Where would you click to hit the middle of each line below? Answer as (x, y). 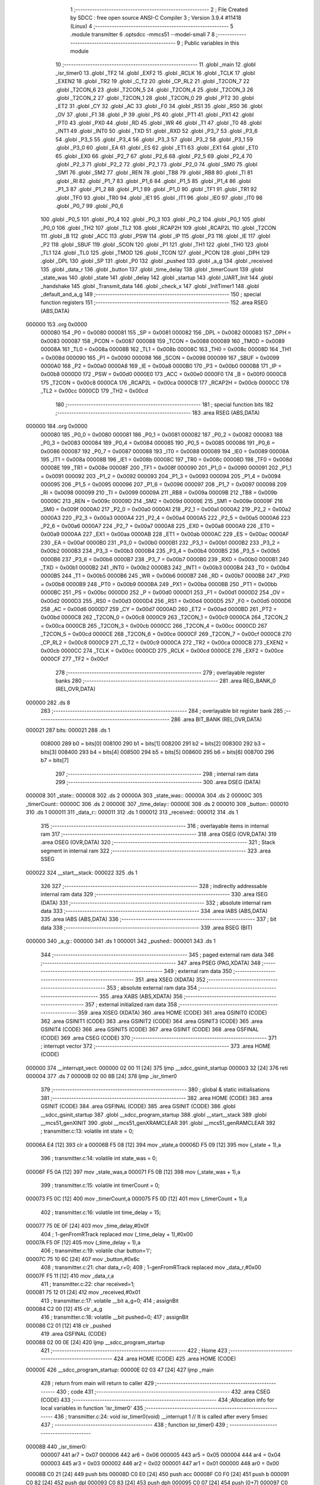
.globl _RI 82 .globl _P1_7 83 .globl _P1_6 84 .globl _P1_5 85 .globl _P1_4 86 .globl (153, 181)
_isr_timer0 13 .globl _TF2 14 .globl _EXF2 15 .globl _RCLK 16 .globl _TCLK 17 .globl (155, 73)
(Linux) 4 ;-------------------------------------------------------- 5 (152, 26)
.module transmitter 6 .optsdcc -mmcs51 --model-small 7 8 (143, 34)
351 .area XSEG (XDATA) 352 (170, 980)
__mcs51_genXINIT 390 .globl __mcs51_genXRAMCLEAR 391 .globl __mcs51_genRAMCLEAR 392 (158, 1123)
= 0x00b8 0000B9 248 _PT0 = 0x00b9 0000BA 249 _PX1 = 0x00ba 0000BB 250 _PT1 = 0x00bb (159, 584)
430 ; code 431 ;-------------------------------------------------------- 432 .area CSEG (164, 1391)
